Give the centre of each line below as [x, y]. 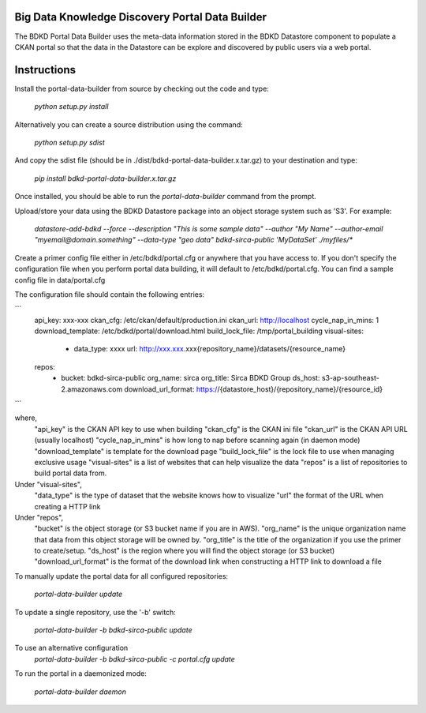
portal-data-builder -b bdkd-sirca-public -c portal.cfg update [135, 659]
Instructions [45, 70]
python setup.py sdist [70, 142]
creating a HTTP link [67, 506]
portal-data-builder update [78, 594]
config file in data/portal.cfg [60, 280]
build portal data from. [71, 473]
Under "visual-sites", [48, 484]
